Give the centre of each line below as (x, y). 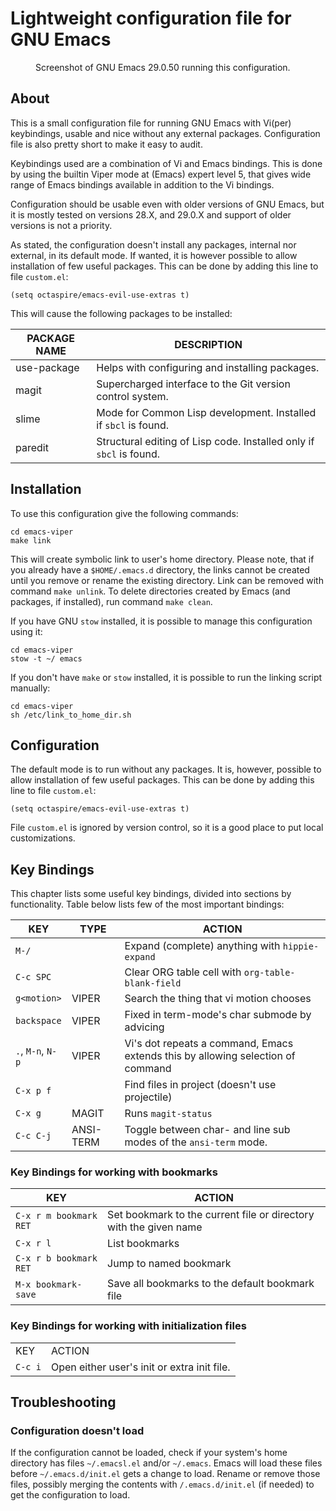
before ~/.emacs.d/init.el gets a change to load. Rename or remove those (165, 1474)
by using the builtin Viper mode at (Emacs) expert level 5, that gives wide (161, 174)
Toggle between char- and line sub (207, 1130)
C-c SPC (33, 977)
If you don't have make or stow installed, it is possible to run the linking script (166, 677)
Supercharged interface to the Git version (193, 384)
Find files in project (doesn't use (200, 1085)
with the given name (155, 1227)
